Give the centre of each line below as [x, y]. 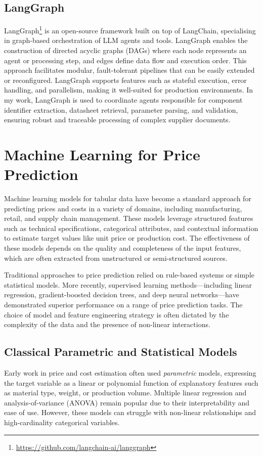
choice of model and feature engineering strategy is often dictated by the [117, 314]
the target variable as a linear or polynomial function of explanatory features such [131, 382]
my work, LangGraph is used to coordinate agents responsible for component [123, 100]
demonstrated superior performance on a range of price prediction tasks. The [123, 305]
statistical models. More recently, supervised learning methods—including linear [128, 284]
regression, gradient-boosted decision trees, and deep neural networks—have [122, 294]
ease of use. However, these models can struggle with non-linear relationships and [130, 412]
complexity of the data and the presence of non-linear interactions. [107, 324]
